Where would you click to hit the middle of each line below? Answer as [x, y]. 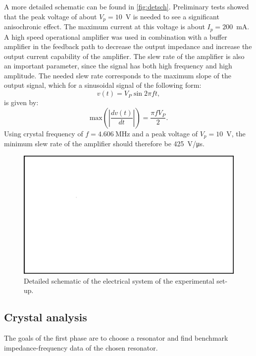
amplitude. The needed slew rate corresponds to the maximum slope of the [118, 75]
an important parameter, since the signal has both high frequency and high [118, 66]
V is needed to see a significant [172, 16]
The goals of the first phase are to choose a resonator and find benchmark [116, 338]
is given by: [21, 102]
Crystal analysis [46, 317]
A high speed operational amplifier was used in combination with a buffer [116, 36]
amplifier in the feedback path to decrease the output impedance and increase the [128, 46]
